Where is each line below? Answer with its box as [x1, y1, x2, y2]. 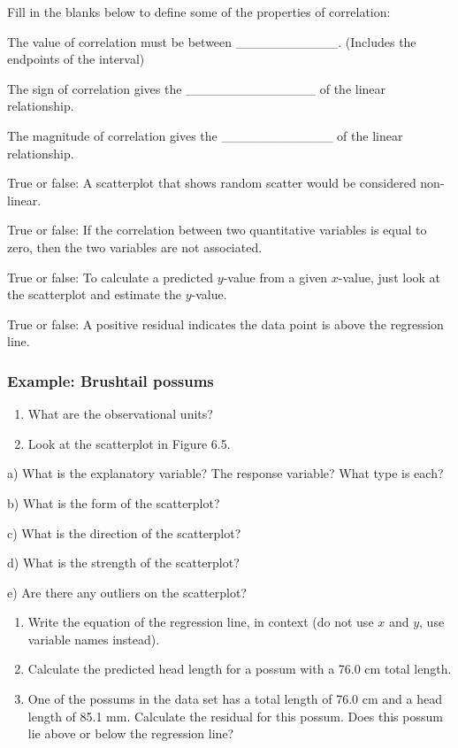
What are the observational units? [27, 405, 213, 423]
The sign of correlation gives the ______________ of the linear [7, 79, 386, 97]
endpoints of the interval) [7, 50, 145, 68]
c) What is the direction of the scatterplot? [7, 523, 241, 542]
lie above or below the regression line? [27, 724, 234, 743]
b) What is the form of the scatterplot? [7, 493, 220, 512]
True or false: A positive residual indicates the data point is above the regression [7, 314, 444, 333]
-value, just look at [338, 267, 441, 286]
